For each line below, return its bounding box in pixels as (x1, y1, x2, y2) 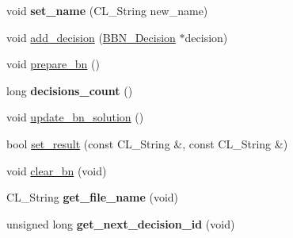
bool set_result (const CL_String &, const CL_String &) (6, 135, 288, 152)
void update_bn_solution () (6, 109, 144, 125)
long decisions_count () (6, 82, 133, 98)
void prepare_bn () (6, 56, 100, 72)
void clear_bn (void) (6, 162, 107, 178)
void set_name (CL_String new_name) (6, 2, 208, 18)
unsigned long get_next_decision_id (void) (6, 215, 235, 232)
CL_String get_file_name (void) (6, 189, 179, 205)
